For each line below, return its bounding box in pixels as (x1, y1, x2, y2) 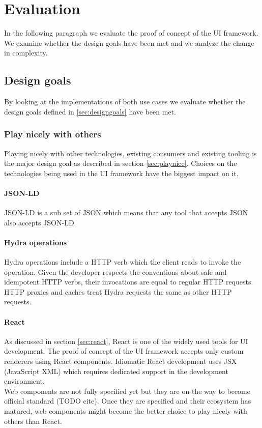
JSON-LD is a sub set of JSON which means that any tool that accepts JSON (4, 207, 248, 218)
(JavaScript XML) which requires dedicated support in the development (4, 365, 228, 376)
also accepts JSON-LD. (4, 217, 76, 227)
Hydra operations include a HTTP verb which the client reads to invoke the (4, 256, 241, 267)
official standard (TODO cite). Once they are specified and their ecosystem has (4, 395, 251, 406)
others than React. (4, 415, 62, 426)
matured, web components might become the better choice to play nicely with (4, 406, 247, 416)
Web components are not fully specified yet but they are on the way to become (4, 385, 250, 396)
